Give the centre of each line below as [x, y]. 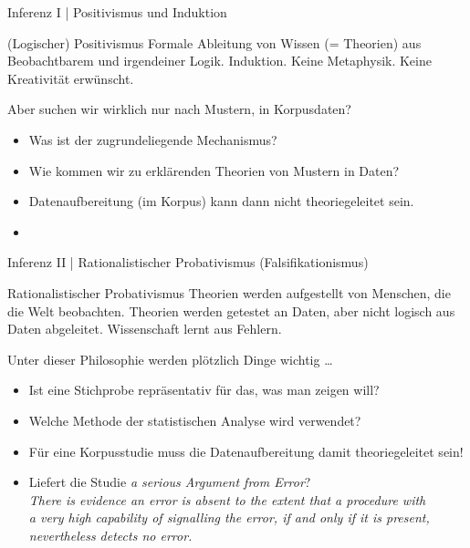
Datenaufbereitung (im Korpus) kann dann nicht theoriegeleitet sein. [221, 201]
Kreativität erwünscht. [71, 78]
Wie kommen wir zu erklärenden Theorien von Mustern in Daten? [214, 170]
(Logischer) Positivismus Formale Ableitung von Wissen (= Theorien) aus [214, 42]
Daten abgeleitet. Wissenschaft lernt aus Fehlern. [145, 329]
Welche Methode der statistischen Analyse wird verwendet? [195, 420]
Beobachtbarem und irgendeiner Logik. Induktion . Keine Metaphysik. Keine [219, 61]
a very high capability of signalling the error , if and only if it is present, [229, 517]
